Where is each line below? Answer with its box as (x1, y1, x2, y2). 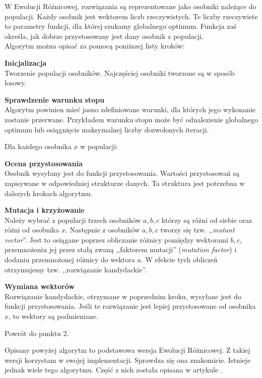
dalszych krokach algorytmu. (5, 187, 93, 198)
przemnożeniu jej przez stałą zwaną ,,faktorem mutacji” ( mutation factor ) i (5, 244, 237, 255)
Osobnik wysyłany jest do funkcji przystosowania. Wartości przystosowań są (5, 168, 239, 178)
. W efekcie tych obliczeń (141, 254, 218, 265)
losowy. (5, 77, 27, 88)
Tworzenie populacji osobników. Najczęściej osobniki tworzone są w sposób (5, 67, 235, 78)
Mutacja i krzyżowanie (5, 205, 85, 215)
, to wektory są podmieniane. (9, 311, 98, 321)
